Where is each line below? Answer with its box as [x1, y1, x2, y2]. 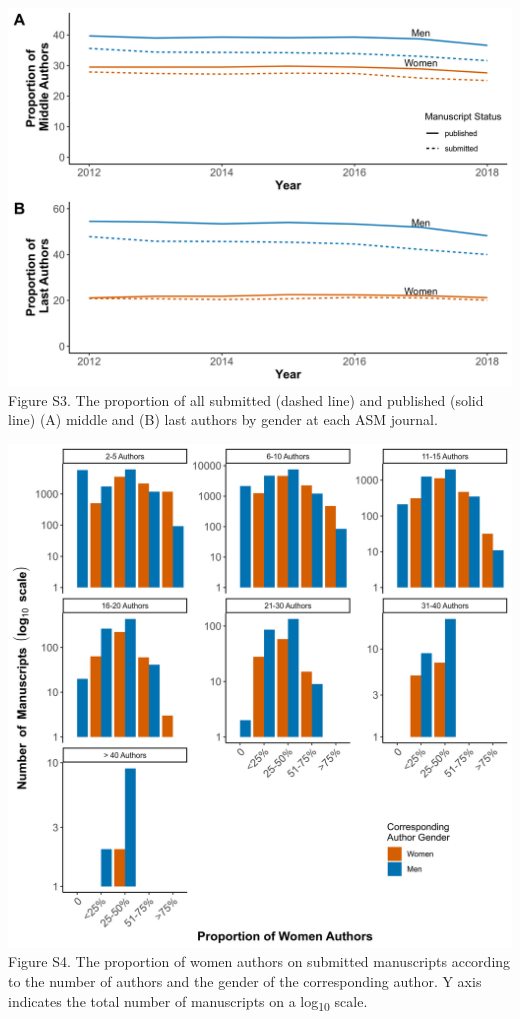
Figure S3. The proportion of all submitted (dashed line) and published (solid [8, 389, 484, 410]
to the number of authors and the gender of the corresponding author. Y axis [8, 970, 482, 991]
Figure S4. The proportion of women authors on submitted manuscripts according [8, 951, 511, 972]
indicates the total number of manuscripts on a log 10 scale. [8, 990, 368, 1014]
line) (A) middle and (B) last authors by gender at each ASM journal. [8, 409, 438, 430]
